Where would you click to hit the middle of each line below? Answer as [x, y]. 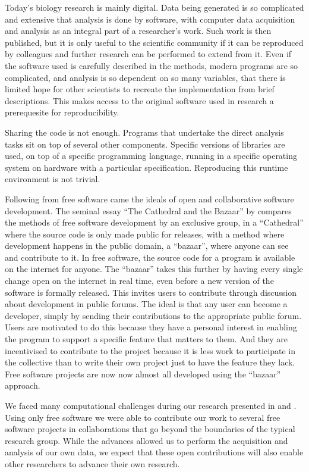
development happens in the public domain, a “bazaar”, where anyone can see [147, 246]
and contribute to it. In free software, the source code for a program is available [150, 257]
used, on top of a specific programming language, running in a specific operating [151, 156]
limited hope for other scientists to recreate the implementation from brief [140, 89]
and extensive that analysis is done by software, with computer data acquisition [150, 19]
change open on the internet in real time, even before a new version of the [139, 281]
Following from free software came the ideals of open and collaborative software [149, 199]
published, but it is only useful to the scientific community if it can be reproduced [154, 42]
